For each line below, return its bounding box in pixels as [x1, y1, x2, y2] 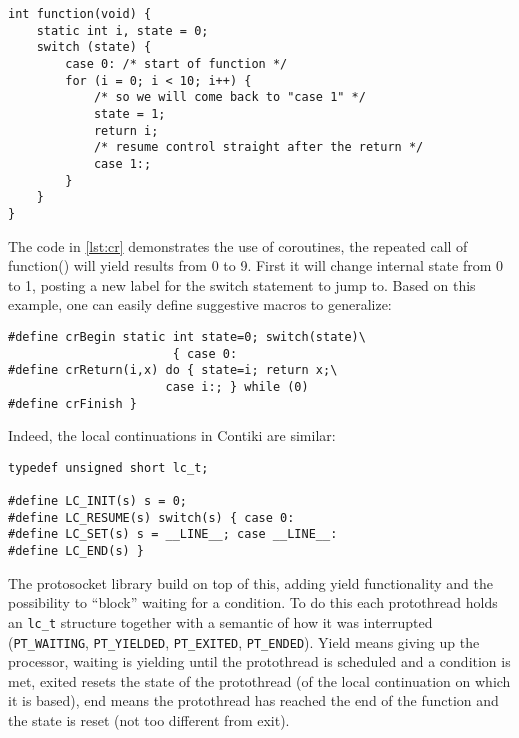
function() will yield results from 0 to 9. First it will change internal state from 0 [8, 255, 503, 276]
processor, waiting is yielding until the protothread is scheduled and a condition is [8, 651, 511, 672]
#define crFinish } [8, 396, 137, 411]
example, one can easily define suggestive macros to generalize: [8, 294, 392, 315]
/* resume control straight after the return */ [93, 140, 424, 155]
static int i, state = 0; [36, 23, 209, 38]
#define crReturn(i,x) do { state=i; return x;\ [8, 363, 338, 378]
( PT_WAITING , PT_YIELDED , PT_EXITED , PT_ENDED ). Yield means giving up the [8, 631, 480, 652]
